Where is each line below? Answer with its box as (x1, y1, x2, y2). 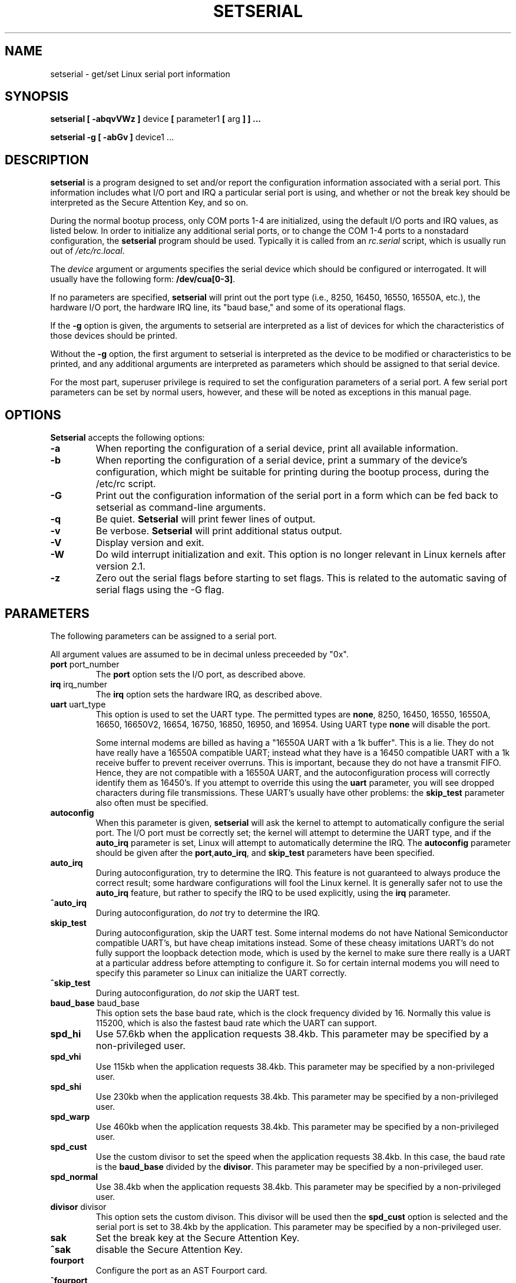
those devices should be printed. (50, 330, 178, 341)
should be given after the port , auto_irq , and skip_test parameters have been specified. (95, 847, 435, 858)
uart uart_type (50, 699, 106, 709)
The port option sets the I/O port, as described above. (95, 669, 306, 679)
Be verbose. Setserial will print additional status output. (95, 525, 342, 537)
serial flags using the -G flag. (95, 584, 224, 596)
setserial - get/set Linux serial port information (50, 68, 230, 79)
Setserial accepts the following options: (50, 432, 205, 443)
